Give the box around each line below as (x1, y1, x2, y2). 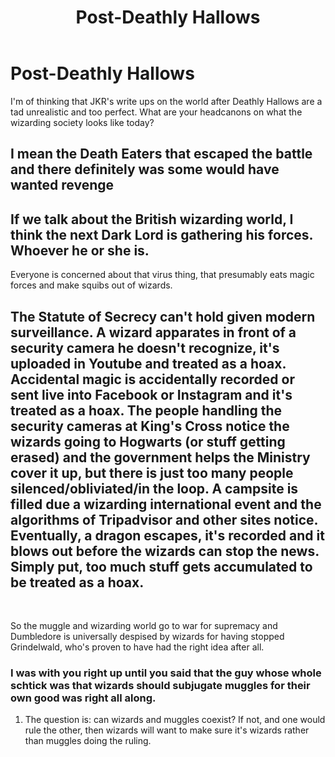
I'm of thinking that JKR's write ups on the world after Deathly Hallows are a (10, 95, 323, 107)
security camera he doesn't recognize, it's (10, 339, 280, 356)
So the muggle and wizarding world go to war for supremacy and (10, 619, 278, 631)
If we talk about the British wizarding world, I (10, 211, 294, 228)
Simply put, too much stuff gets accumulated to (10, 558, 313, 575)
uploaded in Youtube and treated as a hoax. (10, 355, 287, 372)
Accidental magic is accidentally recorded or (10, 371, 295, 388)
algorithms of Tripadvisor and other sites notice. (10, 511, 318, 528)
